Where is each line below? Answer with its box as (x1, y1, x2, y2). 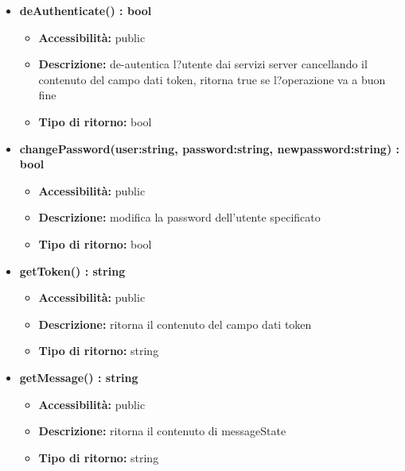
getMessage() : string (19, 369, 138, 385)
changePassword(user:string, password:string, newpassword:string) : (19, 140, 399, 156)
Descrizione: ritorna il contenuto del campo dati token (38, 315, 312, 332)
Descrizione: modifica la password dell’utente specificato (38, 209, 321, 226)
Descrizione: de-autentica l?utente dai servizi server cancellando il (38, 56, 368, 72)
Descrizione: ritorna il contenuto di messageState (38, 423, 286, 439)
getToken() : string (19, 262, 126, 279)
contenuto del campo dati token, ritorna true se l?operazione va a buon (38, 71, 386, 87)
